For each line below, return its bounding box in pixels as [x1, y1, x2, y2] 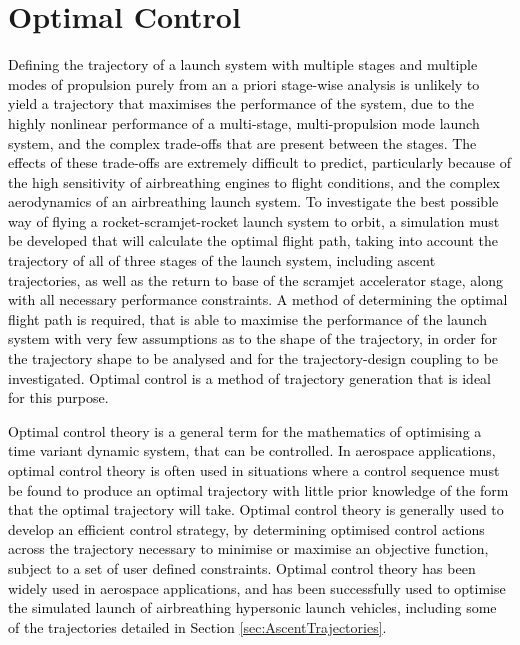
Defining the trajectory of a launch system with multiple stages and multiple [8, 54, 478, 75]
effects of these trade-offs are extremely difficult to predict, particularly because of [8, 152, 511, 173]
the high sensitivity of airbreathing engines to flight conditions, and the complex [8, 171, 500, 192]
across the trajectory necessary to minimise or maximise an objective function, [8, 538, 489, 559]
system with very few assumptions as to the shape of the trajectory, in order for [8, 328, 498, 349]
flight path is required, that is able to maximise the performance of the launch [8, 308, 488, 329]
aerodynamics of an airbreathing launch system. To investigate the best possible [8, 191, 499, 212]
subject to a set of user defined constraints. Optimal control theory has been [8, 557, 476, 578]
